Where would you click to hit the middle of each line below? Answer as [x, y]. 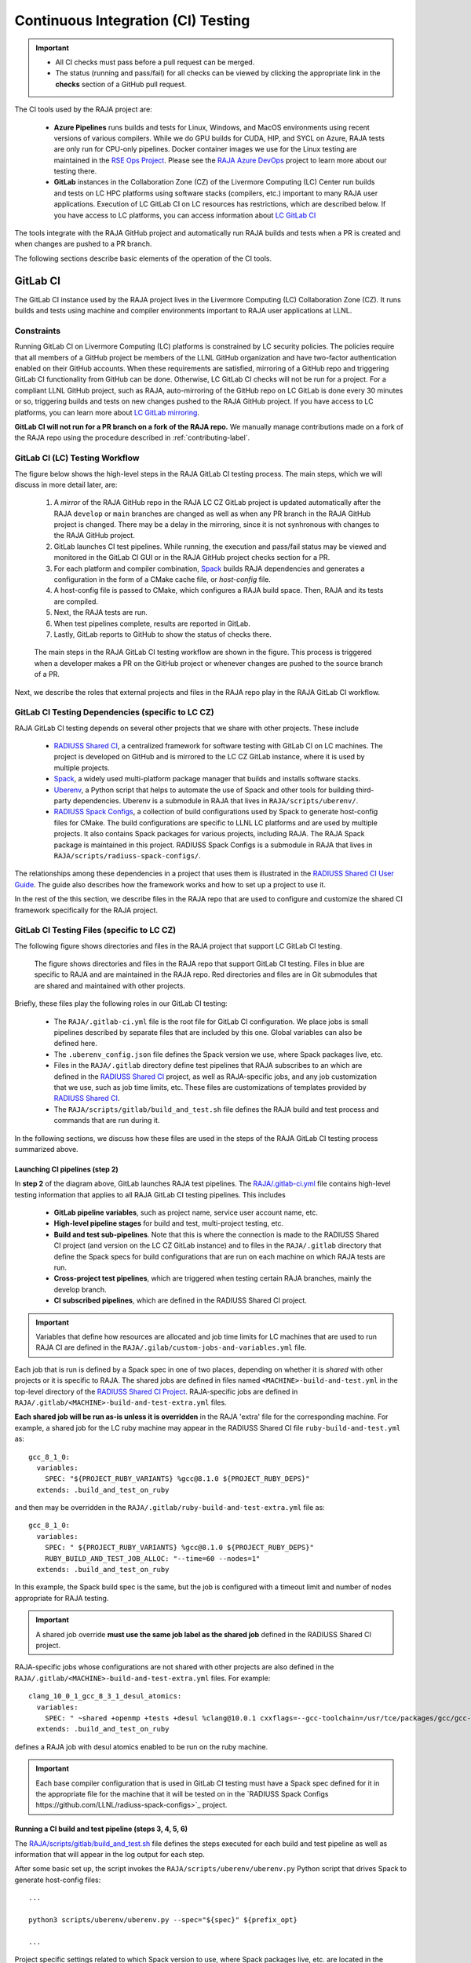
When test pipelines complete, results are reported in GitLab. [152, 623]
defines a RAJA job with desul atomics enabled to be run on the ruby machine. [141, 1746]
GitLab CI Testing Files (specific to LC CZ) [95, 930]
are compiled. [76, 601]
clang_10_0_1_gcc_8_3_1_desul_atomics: [105, 1696]
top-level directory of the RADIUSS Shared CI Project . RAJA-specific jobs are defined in [156, 1391]
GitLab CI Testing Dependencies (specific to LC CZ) [115, 712]
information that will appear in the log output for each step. [110, 1855]
